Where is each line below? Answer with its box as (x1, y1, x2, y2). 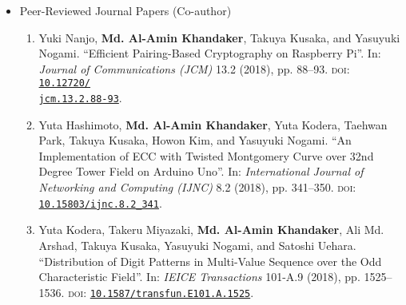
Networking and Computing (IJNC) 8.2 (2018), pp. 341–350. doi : (38, 179, 356, 196)
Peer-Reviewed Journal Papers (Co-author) (19, 2, 232, 18)
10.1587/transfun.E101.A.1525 (90, 287, 251, 299)
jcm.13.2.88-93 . (38, 89, 122, 106)
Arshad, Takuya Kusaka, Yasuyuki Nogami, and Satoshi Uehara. (38, 236, 356, 253)
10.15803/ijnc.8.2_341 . (38, 194, 162, 211)
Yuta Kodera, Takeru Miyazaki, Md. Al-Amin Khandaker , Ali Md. (38, 221, 384, 238)
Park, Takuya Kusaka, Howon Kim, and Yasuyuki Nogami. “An (38, 132, 352, 149)
